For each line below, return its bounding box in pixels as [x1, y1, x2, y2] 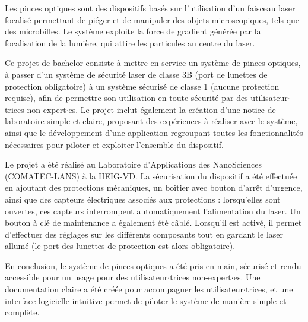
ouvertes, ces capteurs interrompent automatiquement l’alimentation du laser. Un [5, 204, 301, 217]
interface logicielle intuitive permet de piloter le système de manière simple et [5, 294, 287, 307]
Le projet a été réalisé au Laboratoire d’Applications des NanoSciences [5, 158, 262, 171]
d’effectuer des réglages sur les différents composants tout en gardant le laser [5, 228, 283, 240]
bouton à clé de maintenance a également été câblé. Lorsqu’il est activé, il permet [5, 216, 302, 229]
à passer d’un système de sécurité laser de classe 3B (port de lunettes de [5, 68, 268, 80]
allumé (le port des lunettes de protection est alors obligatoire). [5, 239, 236, 252]
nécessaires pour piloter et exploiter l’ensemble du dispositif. [5, 138, 224, 150]
